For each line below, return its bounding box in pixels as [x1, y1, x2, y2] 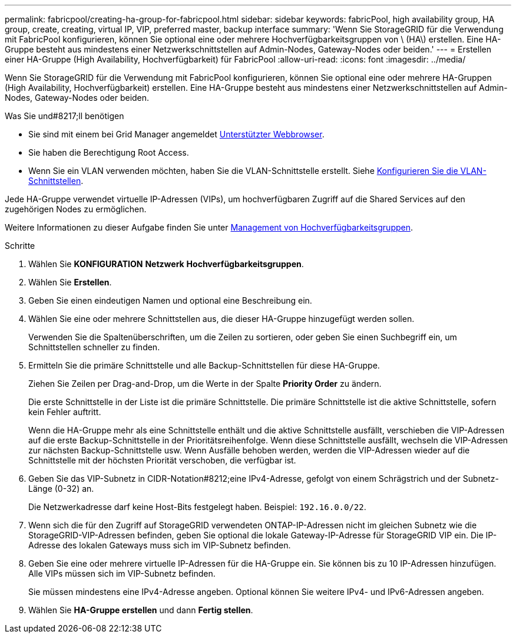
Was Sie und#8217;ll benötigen [5, 111, 124, 121]
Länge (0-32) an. [28, 484, 94, 494]
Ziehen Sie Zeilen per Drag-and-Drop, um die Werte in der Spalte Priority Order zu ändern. [28, 379, 382, 389]
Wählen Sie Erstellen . [28, 277, 112, 287]
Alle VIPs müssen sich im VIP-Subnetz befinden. [28, 568, 216, 578]
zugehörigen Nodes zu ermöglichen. [5, 204, 147, 214]
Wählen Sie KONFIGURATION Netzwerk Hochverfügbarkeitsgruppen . [28, 259, 304, 269]
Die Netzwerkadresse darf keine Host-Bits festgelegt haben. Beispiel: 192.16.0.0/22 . [28, 502, 366, 512]
